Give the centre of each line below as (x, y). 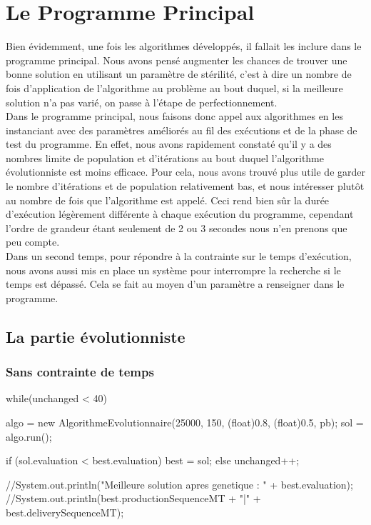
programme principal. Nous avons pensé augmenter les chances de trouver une (177, 60)
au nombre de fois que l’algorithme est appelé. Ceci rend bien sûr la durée (168, 200)
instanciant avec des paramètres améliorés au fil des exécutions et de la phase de (182, 130)
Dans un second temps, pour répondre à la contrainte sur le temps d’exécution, (179, 256)
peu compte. (33, 242)
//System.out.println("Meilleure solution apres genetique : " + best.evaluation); (179, 484)
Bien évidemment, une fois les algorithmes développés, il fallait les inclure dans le (184, 46)
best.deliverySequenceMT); (65, 512)
